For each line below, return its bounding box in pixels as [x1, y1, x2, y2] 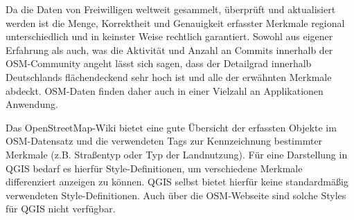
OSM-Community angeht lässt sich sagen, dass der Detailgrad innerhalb [6, 56, 312, 71]
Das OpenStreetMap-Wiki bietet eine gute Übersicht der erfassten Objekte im [6, 120, 337, 134]
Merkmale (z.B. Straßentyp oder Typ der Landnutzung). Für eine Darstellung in [6, 147, 348, 161]
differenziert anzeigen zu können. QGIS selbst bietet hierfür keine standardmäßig [6, 174, 348, 189]
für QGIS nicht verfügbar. [6, 201, 116, 216]
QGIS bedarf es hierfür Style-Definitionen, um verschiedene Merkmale [6, 161, 303, 175]
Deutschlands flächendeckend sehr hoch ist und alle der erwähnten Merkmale [6, 69, 332, 84]
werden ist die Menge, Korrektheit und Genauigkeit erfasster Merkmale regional [6, 15, 345, 30]
